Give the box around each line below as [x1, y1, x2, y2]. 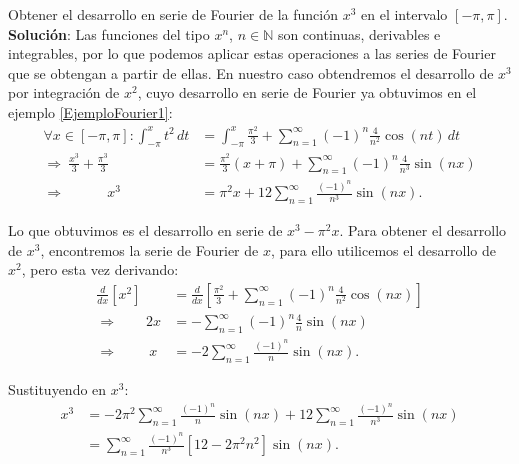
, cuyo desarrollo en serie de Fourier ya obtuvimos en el [137, 82, 477, 103]
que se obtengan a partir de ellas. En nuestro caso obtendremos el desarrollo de [8, 62, 494, 83]
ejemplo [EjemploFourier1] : [8, 101, 173, 122]
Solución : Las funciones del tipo [8, 23, 210, 44]
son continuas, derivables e [277, 23, 441, 44]
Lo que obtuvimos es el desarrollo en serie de [8, 220, 283, 241]
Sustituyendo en [8, 378, 107, 399]
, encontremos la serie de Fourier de [40, 239, 259, 260]
